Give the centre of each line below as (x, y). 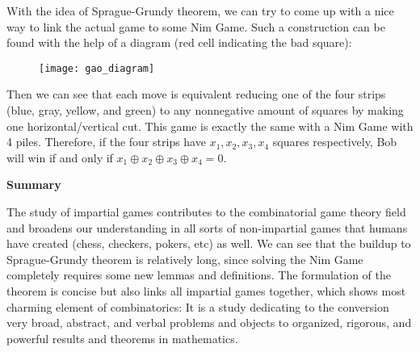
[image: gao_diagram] (97, 68)
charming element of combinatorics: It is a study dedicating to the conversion (198, 306)
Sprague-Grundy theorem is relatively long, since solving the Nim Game (185, 259)
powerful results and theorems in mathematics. (122, 338)
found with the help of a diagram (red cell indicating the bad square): (179, 42)
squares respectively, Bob (335, 142)
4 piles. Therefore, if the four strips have (106, 142)
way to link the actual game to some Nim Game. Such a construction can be (196, 26)
